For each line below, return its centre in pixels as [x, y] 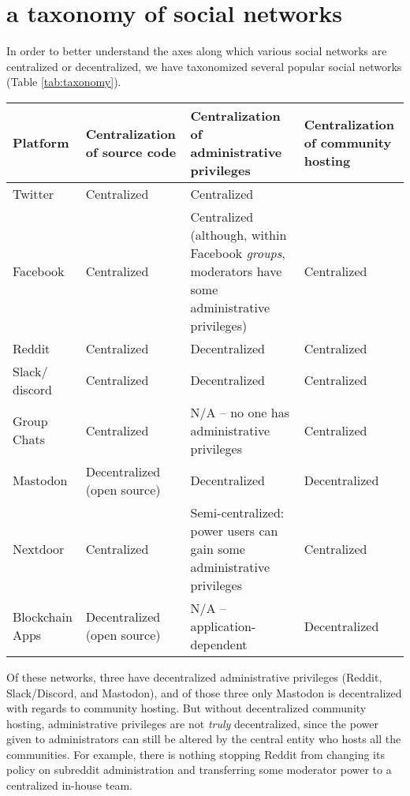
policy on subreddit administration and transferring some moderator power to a [199, 770]
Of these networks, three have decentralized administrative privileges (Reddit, [194, 676]
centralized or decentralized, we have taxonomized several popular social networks [204, 66]
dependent [219, 644]
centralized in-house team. [69, 785]
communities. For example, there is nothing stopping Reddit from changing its [196, 754]
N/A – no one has [240, 412]
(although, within [239, 234]
